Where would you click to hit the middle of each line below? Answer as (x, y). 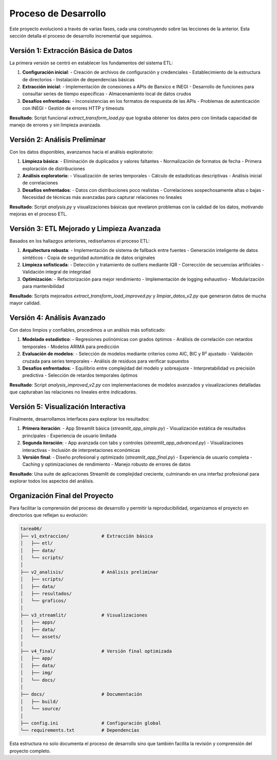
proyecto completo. (30, 751)
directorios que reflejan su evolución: (49, 515)
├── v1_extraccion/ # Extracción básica (87, 536)
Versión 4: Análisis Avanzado (57, 318)
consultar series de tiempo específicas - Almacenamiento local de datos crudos (107, 94)
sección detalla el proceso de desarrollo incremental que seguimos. (81, 35)
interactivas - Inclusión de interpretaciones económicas (81, 450)
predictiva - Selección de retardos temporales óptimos (80, 375)
